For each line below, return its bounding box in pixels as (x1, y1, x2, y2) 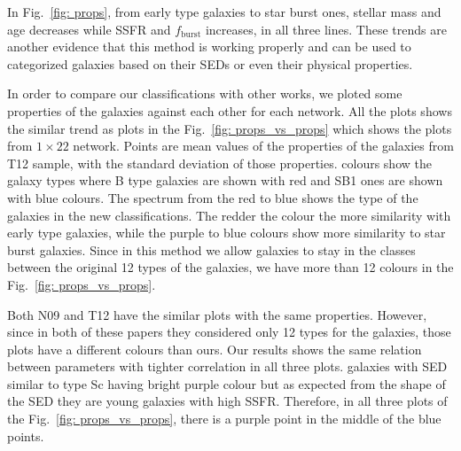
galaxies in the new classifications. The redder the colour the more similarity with (7, 206, 451, 224)
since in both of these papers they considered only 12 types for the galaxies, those (7, 323, 451, 341)
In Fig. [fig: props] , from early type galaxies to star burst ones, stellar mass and (7, 3, 441, 20)
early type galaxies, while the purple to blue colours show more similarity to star (7, 223, 446, 242)
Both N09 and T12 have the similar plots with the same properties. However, (7, 305, 427, 323)
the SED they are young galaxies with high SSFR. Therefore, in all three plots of (7, 392, 448, 410)
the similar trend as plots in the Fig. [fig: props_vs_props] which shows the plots (7, 119, 452, 137)
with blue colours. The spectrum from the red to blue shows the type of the (7, 188, 418, 206)
